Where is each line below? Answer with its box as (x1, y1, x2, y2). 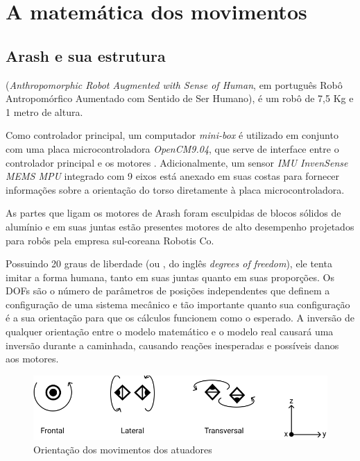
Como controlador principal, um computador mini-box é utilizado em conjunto (6, 128, 338, 142)
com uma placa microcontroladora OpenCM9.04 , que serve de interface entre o (6, 141, 339, 156)
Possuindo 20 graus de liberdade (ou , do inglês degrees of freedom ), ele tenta (6, 256, 332, 271)
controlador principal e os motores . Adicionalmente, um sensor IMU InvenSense (6, 155, 348, 169)
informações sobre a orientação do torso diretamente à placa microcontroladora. (6, 182, 345, 196)
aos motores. (6, 351, 59, 366)
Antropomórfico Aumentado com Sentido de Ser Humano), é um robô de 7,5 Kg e (6, 91, 354, 106)
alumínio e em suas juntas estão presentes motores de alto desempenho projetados (6, 219, 354, 233)
